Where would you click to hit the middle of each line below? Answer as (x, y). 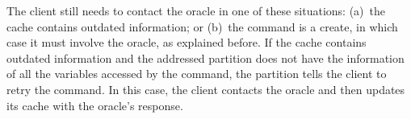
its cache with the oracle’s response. (95, 105)
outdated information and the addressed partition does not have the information (205, 57)
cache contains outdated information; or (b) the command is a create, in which (202, 26)
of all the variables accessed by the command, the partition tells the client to (197, 74)
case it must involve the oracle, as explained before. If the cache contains (187, 42)
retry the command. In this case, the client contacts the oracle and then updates (206, 89)
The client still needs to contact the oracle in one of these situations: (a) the (196, 10)
